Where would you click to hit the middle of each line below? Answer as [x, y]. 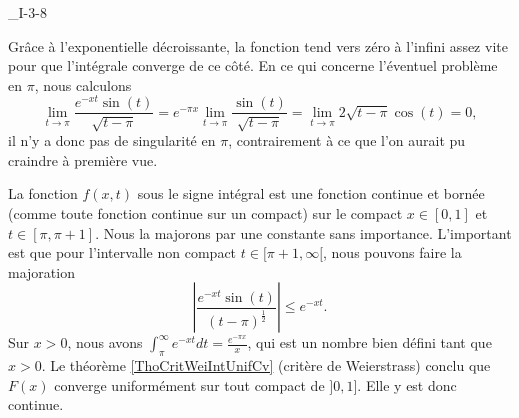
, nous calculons [83, 84]
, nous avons [105, 342]
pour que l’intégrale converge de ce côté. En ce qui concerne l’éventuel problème [253, 65]
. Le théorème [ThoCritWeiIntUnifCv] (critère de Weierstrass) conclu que [266, 365]
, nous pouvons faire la [392, 252]
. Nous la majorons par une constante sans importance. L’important [303, 232]
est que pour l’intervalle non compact [122, 252]
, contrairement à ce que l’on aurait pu [347, 140]
